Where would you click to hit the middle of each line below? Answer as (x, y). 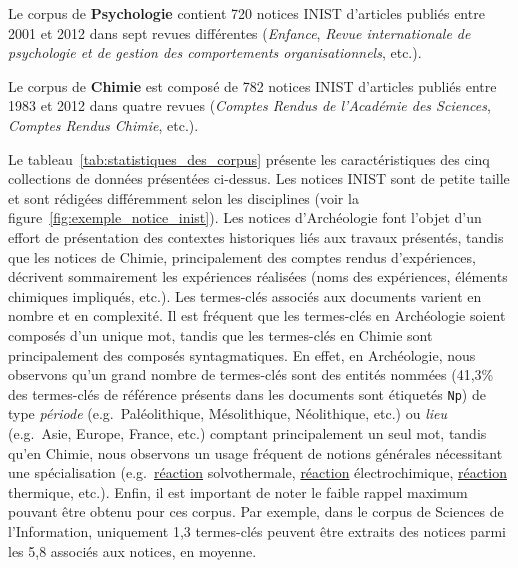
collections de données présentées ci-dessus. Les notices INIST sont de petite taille (259, 178)
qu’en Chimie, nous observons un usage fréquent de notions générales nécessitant (255, 452)
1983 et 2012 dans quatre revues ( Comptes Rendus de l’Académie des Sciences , (249, 105)
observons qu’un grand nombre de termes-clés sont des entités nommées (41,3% (251, 374)
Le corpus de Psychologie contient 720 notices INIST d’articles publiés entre (246, 13)
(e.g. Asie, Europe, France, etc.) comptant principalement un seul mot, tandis (247, 432)
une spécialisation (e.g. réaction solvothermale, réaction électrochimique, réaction (257, 472)
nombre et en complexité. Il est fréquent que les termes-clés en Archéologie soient (257, 315)
